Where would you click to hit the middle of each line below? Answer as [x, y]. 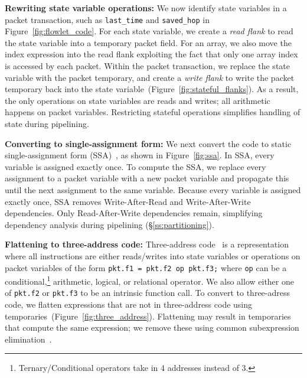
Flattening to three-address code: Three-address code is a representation [147, 244]
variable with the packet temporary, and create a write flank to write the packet [150, 77]
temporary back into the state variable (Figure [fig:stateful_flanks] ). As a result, [152, 89]
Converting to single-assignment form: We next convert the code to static [148, 143]
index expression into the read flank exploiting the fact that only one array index [151, 54]
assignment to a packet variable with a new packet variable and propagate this [147, 178]
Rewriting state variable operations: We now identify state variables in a [146, 8]
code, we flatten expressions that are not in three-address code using [129, 304]
